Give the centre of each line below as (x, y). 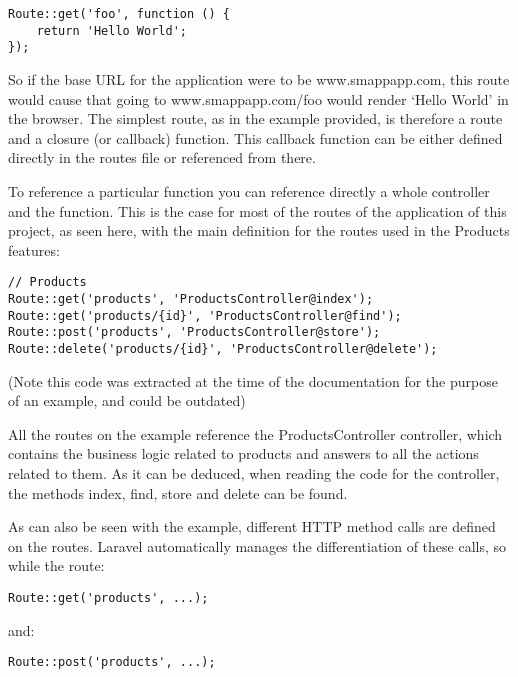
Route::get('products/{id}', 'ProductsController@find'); (205, 315)
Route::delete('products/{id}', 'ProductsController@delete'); (223, 348)
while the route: (56, 565)
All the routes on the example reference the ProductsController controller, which (255, 433)
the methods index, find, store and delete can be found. (178, 492)
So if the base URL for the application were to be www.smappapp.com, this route (259, 78)
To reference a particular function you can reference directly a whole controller (249, 190)
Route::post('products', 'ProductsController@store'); (194, 332)
